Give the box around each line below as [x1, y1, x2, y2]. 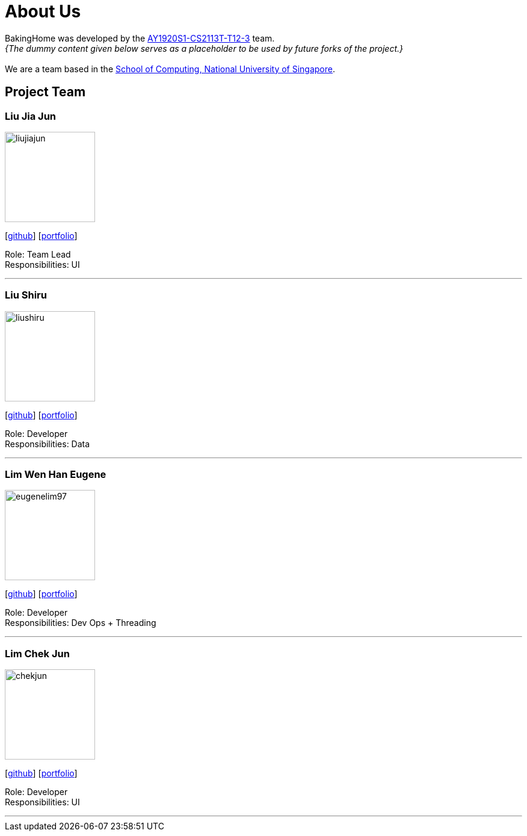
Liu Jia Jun [5, 110, 57, 122]
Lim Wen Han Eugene [5, 468, 106, 481]
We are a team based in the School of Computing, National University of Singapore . [5, 63, 336, 74]
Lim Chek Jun [5, 647, 70, 660]
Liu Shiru [5, 289, 47, 302]
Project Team [5, 84, 86, 100]
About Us [5, 1, 81, 22]
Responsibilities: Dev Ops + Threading [5, 618, 156, 628]
